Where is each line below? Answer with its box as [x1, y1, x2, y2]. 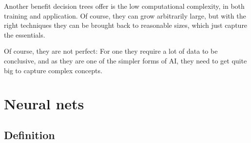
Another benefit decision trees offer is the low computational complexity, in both [4, 1, 245, 11]
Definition [4, 127, 55, 142]
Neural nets [4, 94, 84, 114]
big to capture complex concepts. [4, 65, 102, 75]
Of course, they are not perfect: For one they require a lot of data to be [4, 46, 218, 56]
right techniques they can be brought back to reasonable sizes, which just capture [4, 20, 248, 30]
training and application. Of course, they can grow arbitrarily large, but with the [4, 10, 246, 20]
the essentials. [4, 29, 45, 40]
